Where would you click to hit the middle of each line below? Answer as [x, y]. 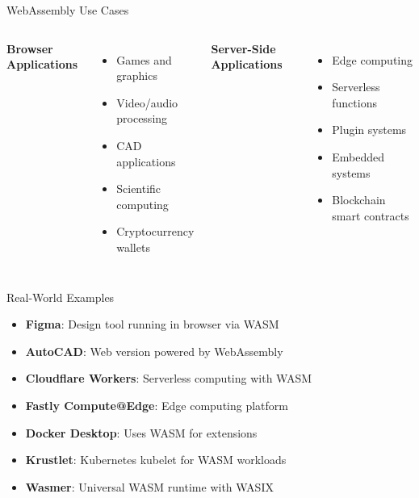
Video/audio [147, 102]
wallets [133, 247]
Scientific [139, 188]
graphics [137, 75]
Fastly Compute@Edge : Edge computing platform [157, 405]
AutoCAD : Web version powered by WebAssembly [154, 351]
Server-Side [243, 48]
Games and [144, 59]
